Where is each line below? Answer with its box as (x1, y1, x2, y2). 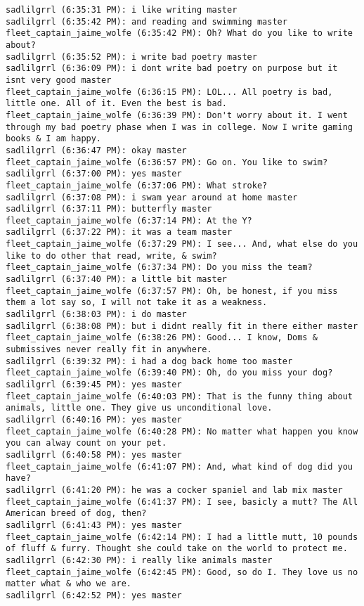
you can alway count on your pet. (6, 438, 167, 449)
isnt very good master (6, 75, 112, 85)
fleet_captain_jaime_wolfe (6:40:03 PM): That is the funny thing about (6, 391, 353, 401)
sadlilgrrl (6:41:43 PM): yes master (6, 520, 182, 530)
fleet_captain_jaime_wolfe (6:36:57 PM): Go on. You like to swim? (6, 157, 328, 167)
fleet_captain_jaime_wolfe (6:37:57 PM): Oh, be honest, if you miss (6, 285, 338, 296)
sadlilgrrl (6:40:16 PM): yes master (6, 414, 182, 425)
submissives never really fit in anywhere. (6, 344, 212, 355)
